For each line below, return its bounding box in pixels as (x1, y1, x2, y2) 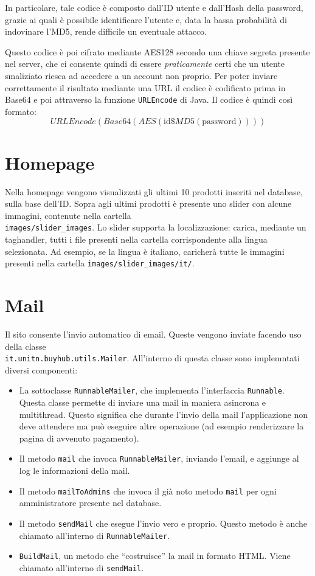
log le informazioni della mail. (19, 464, 130, 477)
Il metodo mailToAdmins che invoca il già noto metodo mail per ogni (19, 484, 277, 497)
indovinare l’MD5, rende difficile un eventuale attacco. (5, 25, 207, 38)
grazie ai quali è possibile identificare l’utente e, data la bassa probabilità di (5, 13, 288, 26)
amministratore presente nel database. (19, 496, 162, 509)
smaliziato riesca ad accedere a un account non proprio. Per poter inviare (5, 69, 278, 82)
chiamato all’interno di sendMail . (19, 561, 144, 574)
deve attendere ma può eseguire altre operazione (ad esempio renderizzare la (19, 420, 304, 432)
